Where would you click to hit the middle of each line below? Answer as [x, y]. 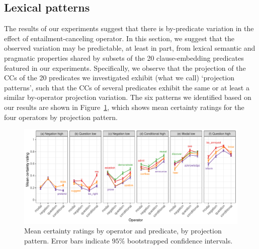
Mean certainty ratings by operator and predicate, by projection [123, 231]
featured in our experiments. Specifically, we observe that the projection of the [125, 68]
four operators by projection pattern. [61, 117]
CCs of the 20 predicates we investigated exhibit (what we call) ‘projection [119, 78]
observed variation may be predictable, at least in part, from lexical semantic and [130, 48]
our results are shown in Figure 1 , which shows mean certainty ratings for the [124, 107]
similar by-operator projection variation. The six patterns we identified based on [128, 97]
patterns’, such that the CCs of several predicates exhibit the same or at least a [127, 87]
